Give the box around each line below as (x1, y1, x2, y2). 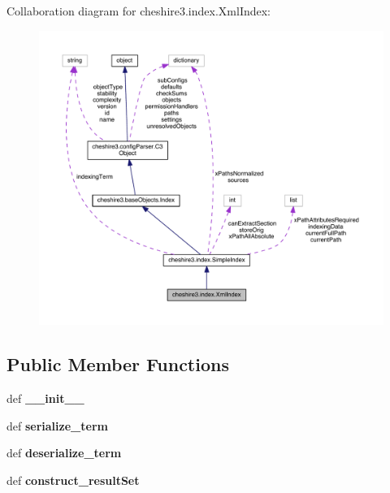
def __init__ (6, 390, 84, 407)
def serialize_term (6, 417, 108, 434)
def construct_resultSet (6, 471, 140, 488)
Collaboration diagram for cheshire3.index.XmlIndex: (6, 2, 271, 19)
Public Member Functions (6, 352, 229, 377)
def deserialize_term (6, 444, 122, 461)
